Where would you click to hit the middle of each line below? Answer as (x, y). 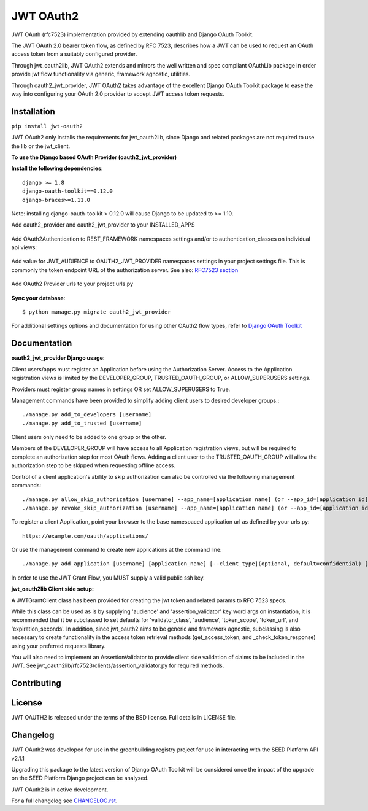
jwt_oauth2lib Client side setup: (53, 589)
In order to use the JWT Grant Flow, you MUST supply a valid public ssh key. (108, 578)
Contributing (36, 684)
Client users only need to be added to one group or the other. (89, 437)
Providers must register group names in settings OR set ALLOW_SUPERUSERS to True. (121, 389)
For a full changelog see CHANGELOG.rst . (64, 801)
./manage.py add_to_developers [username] (87, 415)
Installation (33, 111)
